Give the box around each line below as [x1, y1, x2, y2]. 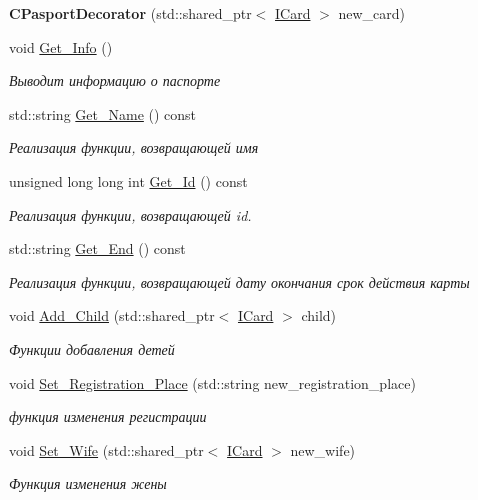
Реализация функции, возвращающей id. [9, 204, 252, 225]
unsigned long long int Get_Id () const [9, 170, 248, 191]
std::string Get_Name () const [9, 103, 197, 124]
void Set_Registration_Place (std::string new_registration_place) [9, 372, 416, 393]
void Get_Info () [9, 36, 113, 57]
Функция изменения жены [9, 473, 167, 494]
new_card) [338, 3, 406, 23]
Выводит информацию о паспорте [9, 70, 221, 91]
